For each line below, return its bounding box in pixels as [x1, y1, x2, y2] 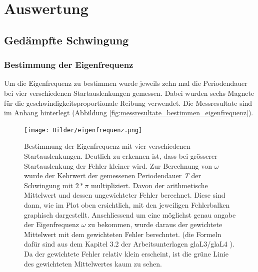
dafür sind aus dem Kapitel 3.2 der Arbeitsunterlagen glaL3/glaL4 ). [24, 239, 234, 249]
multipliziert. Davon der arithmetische [90, 180, 208, 190]
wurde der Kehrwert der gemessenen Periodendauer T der [24, 170, 201, 181]
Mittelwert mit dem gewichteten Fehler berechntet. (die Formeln [24, 229, 221, 239]
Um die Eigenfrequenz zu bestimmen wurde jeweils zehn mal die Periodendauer [4, 78, 247, 88]
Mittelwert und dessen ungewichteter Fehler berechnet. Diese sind [24, 190, 225, 200]
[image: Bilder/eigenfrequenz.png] [24, 126, 142, 134]
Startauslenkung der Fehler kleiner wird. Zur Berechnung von [24, 160, 212, 171]
